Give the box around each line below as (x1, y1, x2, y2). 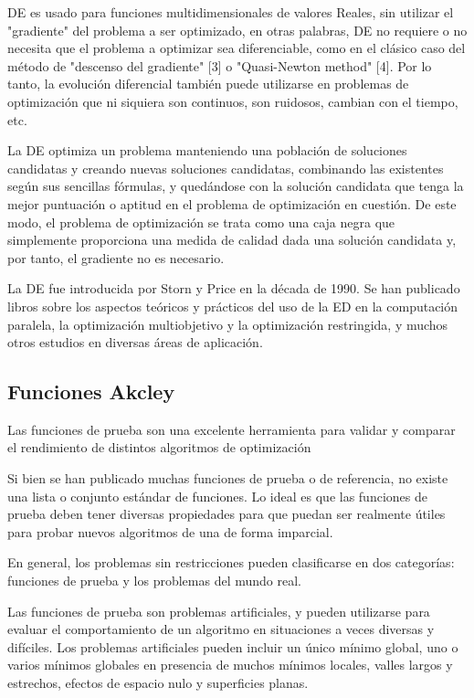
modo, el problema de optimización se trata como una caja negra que (7, 212, 395, 231)
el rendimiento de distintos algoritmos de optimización (7, 438, 311, 457)
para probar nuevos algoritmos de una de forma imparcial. (7, 522, 333, 541)
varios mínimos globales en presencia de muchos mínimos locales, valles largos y (7, 655, 453, 674)
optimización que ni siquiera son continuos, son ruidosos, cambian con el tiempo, (7, 91, 458, 111)
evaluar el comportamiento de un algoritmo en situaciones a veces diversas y (7, 619, 435, 639)
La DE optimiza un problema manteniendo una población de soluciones (7, 141, 407, 160)
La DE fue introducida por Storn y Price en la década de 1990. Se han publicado (7, 279, 460, 298)
